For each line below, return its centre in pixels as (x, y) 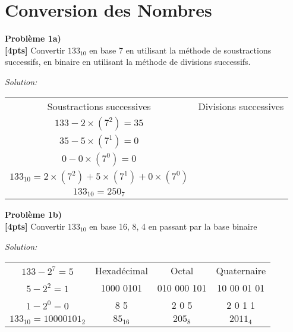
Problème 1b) (33, 214)
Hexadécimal (121, 271)
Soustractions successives (99, 106)
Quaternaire (241, 271)
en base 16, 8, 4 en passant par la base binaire (173, 226)
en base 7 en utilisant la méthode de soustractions (180, 50)
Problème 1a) (33, 38)
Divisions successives (241, 106)
